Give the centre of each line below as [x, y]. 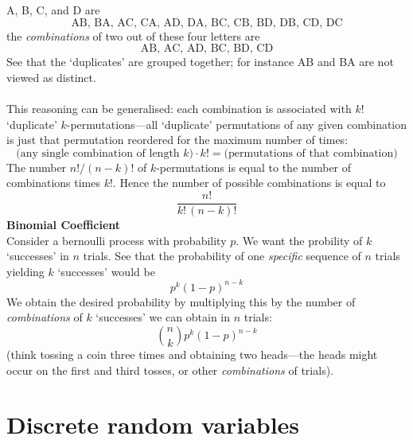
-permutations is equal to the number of [254, 167]
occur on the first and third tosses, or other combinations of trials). [170, 370]
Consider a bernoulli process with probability [117, 240]
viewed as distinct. [51, 77]
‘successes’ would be [106, 271]
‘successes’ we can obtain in [163, 317]
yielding [25, 271]
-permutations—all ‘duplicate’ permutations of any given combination [237, 124]
